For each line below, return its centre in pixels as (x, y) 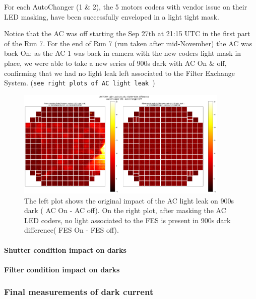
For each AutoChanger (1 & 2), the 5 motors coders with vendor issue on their (126, 7)
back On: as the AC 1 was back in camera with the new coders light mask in (123, 53)
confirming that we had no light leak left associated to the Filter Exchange (119, 73)
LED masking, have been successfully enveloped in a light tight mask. (112, 16)
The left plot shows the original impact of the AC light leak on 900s (129, 200)
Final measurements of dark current (79, 292)
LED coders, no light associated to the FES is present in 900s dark (127, 220)
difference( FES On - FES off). (72, 230)
